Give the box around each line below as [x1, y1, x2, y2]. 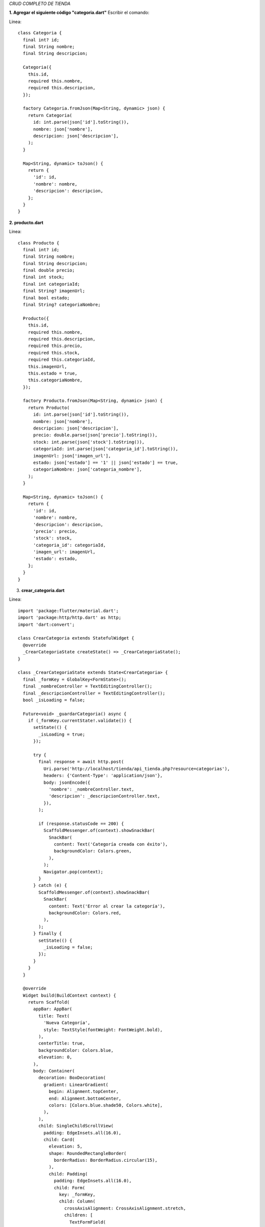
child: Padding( [49, 1171, 88, 1176]
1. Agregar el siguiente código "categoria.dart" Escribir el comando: [9, 10, 150, 16]
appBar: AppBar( [33, 1006, 73, 1012]
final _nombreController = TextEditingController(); [23, 684, 153, 689]
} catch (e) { [33, 882, 67, 888]
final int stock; [23, 274, 65, 280]
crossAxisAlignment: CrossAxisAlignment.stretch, [64, 1205, 186, 1211]
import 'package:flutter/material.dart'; [18, 608, 119, 613]
